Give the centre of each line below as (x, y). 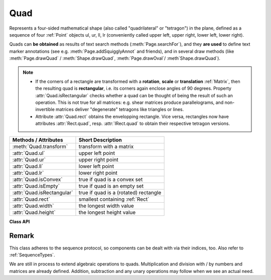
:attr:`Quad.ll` (28, 166)
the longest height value (107, 212)
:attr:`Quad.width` (33, 206)
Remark (22, 236)
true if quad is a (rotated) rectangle (120, 192)
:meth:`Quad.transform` (40, 147)
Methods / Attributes (38, 139)
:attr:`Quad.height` (34, 212)
